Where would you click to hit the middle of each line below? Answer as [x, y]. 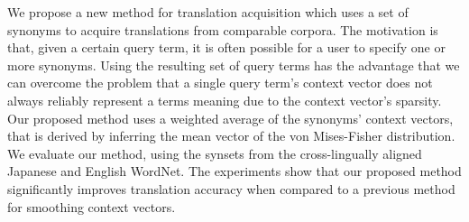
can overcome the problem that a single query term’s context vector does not [220, 83]
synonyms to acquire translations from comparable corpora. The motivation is [223, 29]
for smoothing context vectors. [92, 206]
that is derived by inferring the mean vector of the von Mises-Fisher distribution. [231, 136]
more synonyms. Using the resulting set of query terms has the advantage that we [234, 65]
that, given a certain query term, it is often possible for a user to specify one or [226, 47]
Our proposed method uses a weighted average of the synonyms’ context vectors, [230, 118]
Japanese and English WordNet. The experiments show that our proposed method [234, 171]
